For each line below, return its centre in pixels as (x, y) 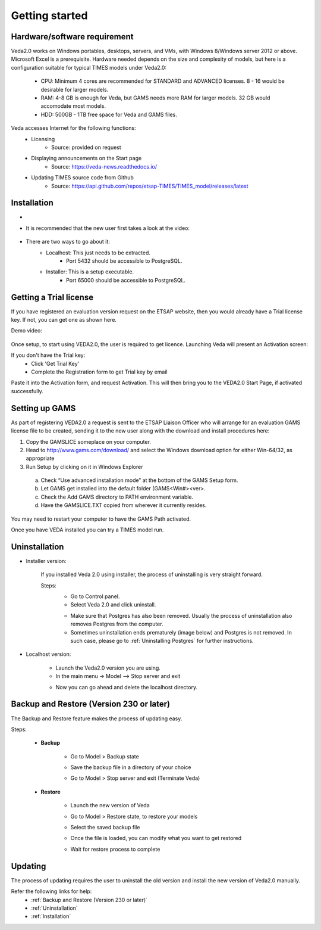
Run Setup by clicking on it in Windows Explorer (84, 466)
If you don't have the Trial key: (48, 355)
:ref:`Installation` (51, 916)
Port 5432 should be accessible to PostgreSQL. (124, 261)
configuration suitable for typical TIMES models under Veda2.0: (89, 67)
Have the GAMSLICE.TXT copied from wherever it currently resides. (124, 505)
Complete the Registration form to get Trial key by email (99, 372)
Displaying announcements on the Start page (86, 158)
